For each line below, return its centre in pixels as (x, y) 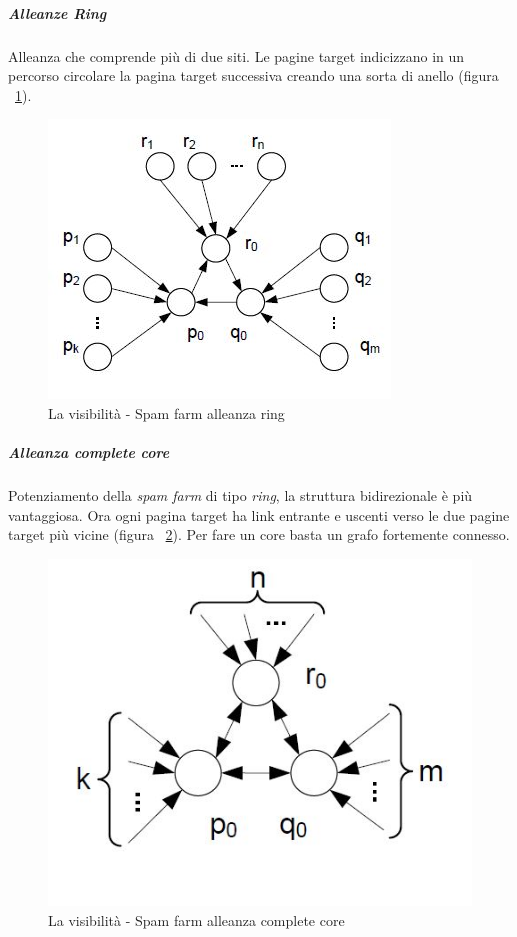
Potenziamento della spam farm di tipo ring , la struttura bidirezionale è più (240, 495)
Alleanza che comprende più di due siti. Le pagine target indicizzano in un (236, 55)
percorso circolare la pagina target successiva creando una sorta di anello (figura (253, 75)
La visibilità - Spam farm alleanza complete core (196, 919)
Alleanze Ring (57, 12)
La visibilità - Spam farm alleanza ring (166, 412)
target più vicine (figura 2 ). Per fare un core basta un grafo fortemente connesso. (259, 534)
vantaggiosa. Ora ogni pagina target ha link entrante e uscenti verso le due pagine (259, 514)
